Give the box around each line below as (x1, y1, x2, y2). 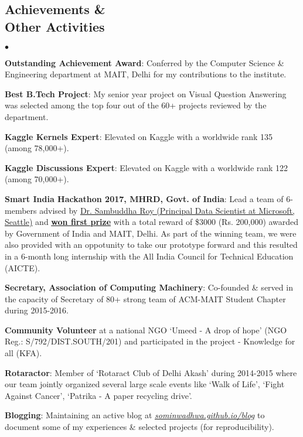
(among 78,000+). (5, 142, 69, 154)
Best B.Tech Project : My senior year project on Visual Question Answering (5, 87, 287, 100)
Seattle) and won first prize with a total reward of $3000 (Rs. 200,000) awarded (5, 216, 299, 228)
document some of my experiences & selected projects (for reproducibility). (5, 421, 274, 433)
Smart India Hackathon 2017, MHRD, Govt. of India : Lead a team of (5, 192, 284, 204)
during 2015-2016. (5, 304, 69, 316)
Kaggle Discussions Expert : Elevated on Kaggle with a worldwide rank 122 (5, 161, 288, 173)
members (5, 204, 37, 216)
